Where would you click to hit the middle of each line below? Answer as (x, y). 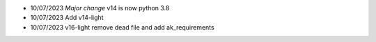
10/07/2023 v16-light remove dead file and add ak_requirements (123, 27)
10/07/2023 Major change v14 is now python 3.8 (100, 8)
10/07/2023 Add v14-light (67, 18)
